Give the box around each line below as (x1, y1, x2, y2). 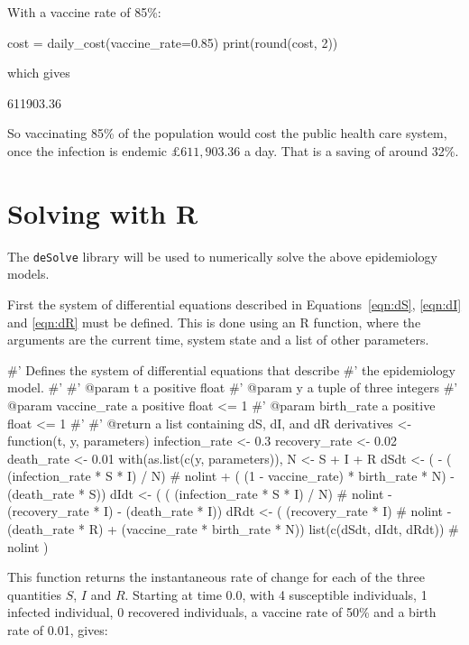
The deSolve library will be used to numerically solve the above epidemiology (7, 246, 438, 265)
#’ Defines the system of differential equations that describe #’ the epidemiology (7, 360, 455, 379)
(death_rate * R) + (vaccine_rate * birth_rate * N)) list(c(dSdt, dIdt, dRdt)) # (7, 520, 459, 539)
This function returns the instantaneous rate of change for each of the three (7, 567, 425, 586)
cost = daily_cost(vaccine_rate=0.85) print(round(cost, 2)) (7, 32, 338, 51)
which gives (7, 63, 70, 82)
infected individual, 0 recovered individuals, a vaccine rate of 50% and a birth (7, 603, 437, 622)
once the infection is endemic (7, 141, 168, 160)
